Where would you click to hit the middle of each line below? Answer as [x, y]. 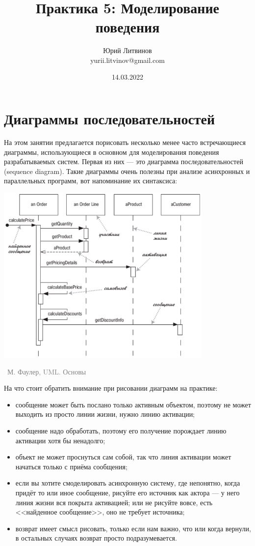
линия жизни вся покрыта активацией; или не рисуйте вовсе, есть [114, 502]
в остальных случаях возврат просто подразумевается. [96, 538]
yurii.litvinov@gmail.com [127, 60]
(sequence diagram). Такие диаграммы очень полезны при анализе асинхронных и [127, 171]
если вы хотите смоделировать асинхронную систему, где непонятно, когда [128, 483]
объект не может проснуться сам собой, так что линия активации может [123, 457]
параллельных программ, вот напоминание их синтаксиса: [91, 181]
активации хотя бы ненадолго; [60, 440]
